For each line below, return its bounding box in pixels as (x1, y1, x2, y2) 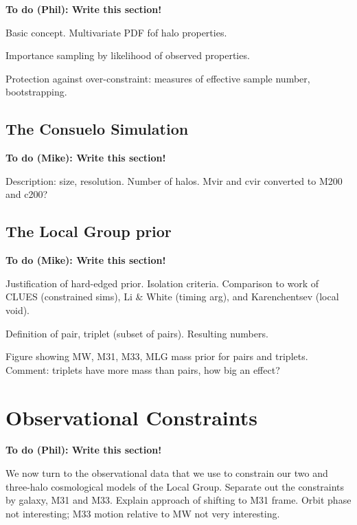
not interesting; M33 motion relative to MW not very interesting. (5, 506, 280, 520)
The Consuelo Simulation (5, 118, 189, 139)
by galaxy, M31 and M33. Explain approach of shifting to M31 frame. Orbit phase (5, 493, 352, 507)
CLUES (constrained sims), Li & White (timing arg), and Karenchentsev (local (5, 289, 339, 304)
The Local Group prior (5, 221, 172, 242)
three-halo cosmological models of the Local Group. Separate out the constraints (5, 479, 345, 493)
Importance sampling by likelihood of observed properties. (5, 48, 250, 63)
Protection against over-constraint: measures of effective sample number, (5, 71, 310, 85)
